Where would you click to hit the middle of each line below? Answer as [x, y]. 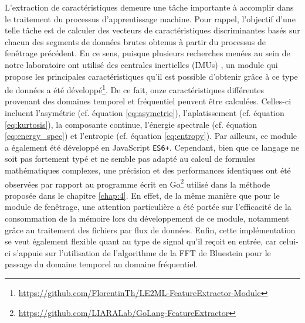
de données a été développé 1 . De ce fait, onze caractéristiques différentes [134, 89]
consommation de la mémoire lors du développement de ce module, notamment [147, 218]
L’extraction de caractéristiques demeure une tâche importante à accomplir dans [149, 7]
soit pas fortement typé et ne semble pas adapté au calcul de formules [130, 159]
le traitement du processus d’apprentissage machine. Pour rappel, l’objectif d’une [150, 18]
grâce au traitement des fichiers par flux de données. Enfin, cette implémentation [150, 229]
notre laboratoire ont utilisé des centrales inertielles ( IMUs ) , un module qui [141, 64]
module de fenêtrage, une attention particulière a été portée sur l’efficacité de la [148, 207]
